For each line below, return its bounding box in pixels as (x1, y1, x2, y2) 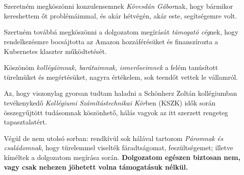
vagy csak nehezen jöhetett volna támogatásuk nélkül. (4, 161, 188, 172)
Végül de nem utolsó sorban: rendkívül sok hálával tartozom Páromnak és (4, 133, 223, 143)
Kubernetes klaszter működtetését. (4, 46, 107, 56)
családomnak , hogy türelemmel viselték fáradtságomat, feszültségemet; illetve (4, 142, 233, 153)
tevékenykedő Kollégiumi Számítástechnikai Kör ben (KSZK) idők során (4, 97, 215, 107)
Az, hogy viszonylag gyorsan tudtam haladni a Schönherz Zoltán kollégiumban (4, 88, 237, 98)
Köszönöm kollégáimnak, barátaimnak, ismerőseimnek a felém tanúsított (4, 62, 218, 72)
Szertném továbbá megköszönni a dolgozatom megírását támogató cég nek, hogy (4, 27, 239, 37)
